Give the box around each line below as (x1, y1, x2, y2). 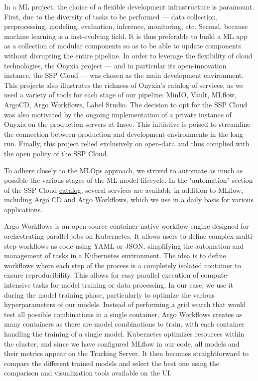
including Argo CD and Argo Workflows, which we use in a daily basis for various (4, 194, 254, 205)
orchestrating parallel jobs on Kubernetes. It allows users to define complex (4, 231, 234, 241)
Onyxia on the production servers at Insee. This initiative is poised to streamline (4, 119, 251, 129)
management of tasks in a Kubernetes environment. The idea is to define (4, 250, 226, 261)
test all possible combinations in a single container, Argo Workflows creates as (4, 309, 243, 319)
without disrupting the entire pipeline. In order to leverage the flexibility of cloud (4, 50, 253, 60)
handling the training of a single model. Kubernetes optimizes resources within (4, 329, 245, 339)
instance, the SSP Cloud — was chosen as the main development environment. (4, 70, 244, 80)
